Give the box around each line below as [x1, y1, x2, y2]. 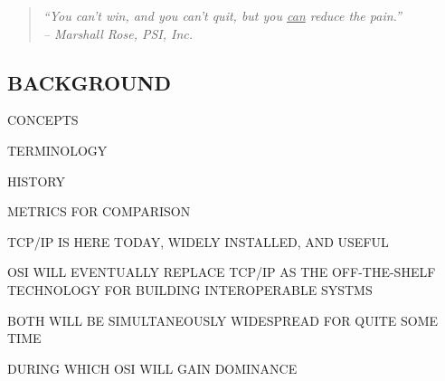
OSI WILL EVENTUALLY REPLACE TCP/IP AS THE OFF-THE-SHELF [7, 262, 436, 281]
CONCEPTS [7, 110, 79, 129]
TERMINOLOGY [7, 140, 108, 159]
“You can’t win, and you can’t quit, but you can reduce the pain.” [43, 6, 402, 24]
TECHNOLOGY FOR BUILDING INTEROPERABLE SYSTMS [7, 280, 373, 299]
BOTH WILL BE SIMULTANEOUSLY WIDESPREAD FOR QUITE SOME [7, 310, 439, 329]
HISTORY [7, 171, 65, 190]
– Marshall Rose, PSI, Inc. [43, 24, 194, 43]
